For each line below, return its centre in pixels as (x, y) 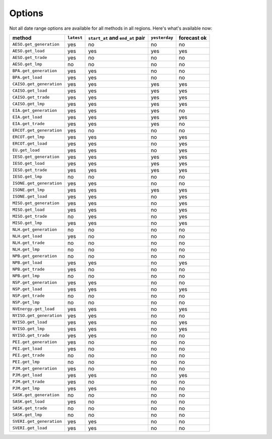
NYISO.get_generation (37, 316)
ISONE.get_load (30, 197)
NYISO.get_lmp (28, 329)
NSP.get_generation (35, 283)
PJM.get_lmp (26, 388)
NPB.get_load (27, 263)
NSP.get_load (27, 289)
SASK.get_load (28, 401)
